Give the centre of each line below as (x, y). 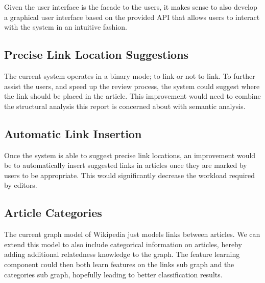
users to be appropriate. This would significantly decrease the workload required (130, 175)
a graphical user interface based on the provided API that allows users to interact (132, 17)
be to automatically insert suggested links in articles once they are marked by (126, 165)
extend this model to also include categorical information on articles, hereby (123, 244)
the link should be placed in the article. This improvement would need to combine (132, 96)
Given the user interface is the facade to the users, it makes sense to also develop (131, 7)
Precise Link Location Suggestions (97, 55)
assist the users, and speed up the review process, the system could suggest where (132, 86)
